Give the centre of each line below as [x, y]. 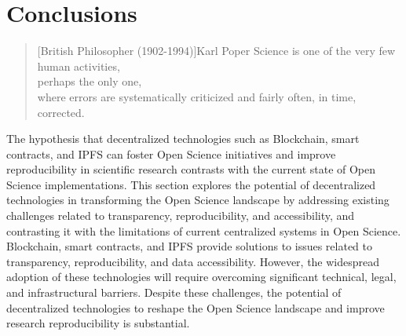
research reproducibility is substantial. [98, 323]
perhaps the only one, [90, 81]
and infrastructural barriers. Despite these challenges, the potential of [174, 292]
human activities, [79, 66]
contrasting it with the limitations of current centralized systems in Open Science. [204, 230]
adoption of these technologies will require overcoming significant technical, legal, [201, 277]
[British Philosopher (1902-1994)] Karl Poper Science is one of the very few [216, 51]
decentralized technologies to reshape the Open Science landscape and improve [196, 307]
